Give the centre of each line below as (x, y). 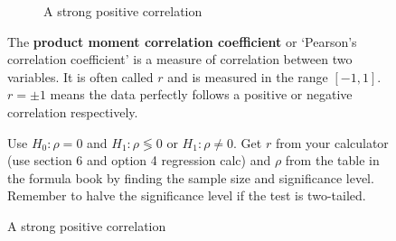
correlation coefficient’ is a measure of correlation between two (180, 59)
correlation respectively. (73, 111)
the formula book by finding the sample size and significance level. (191, 177)
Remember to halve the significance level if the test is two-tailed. (187, 195)
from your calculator (332, 142)
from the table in (332, 160)
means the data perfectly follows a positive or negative (201, 94)
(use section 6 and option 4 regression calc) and (139, 160)
